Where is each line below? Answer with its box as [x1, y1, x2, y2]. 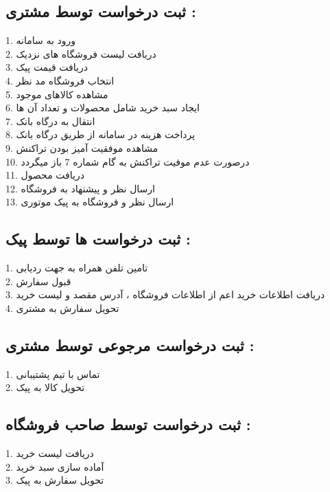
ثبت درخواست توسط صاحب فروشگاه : [5, 414, 251, 435]
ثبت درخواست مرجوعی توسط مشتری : [5, 334, 255, 355]
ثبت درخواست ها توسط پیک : [5, 228, 191, 249]
